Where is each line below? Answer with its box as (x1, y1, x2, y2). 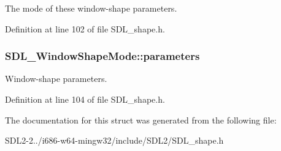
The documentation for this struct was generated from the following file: (5, 113, 277, 126)
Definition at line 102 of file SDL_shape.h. (5, 22, 165, 35)
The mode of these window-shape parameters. (5, 2, 177, 14)
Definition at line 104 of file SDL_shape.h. (5, 93, 165, 105)
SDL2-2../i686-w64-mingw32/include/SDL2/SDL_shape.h (5, 134, 224, 147)
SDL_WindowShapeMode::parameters (5, 48, 200, 64)
